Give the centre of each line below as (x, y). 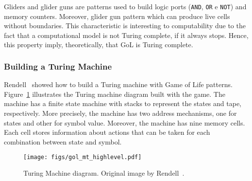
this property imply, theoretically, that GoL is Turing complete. (99, 45)
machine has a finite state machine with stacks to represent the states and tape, (123, 103)
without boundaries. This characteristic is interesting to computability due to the (125, 26)
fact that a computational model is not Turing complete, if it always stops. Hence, (126, 35)
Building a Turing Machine (58, 66)
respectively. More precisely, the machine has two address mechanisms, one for (120, 113)
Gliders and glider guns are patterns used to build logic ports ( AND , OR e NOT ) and (125, 6)
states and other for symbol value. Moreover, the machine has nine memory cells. (125, 122)
